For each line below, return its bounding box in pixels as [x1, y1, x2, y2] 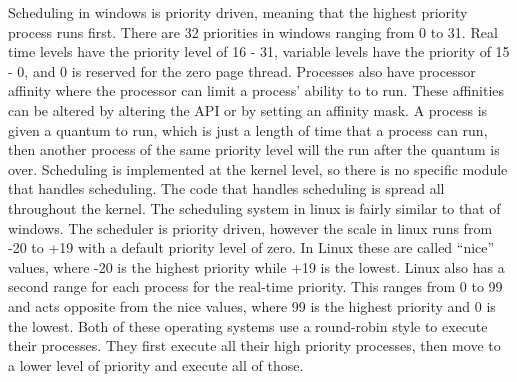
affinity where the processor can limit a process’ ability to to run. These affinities [8, 80, 505, 101]
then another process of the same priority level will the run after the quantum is [8, 139, 500, 160]
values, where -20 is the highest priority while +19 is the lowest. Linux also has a [8, 256, 505, 277]
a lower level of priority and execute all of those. [8, 354, 304, 375]
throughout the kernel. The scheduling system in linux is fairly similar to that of [8, 197, 501, 218]
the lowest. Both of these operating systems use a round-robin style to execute [8, 315, 488, 336]
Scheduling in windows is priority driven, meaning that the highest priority [8, 2, 468, 22]
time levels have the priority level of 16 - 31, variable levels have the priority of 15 [8, 41, 510, 62]
